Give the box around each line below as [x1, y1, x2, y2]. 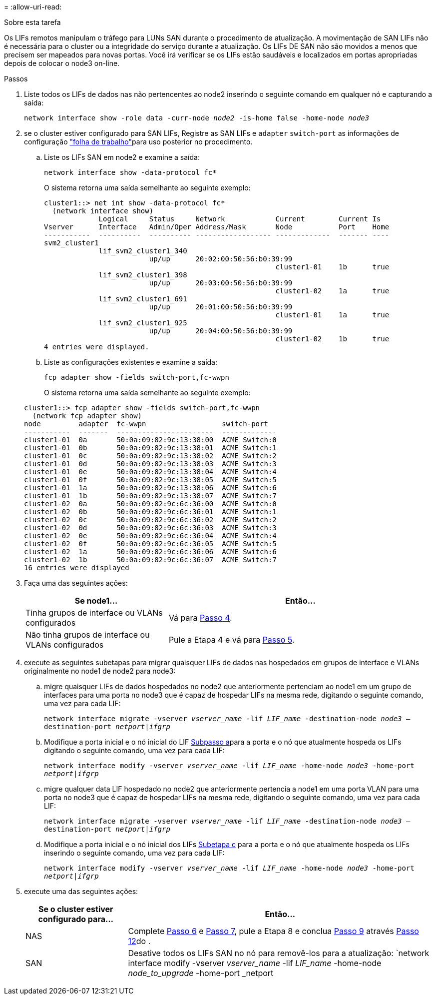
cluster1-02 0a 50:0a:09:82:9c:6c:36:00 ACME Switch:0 [24, 500, 277, 508]
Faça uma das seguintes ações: [24, 579, 128, 587]
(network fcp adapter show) [32, 412, 142, 420]
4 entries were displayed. [44, 343, 149, 351]
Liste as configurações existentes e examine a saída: [44, 358, 218, 366]
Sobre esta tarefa [4, 18, 61, 26]
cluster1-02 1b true [275, 335, 390, 343]
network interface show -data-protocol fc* [44, 168, 217, 176]
